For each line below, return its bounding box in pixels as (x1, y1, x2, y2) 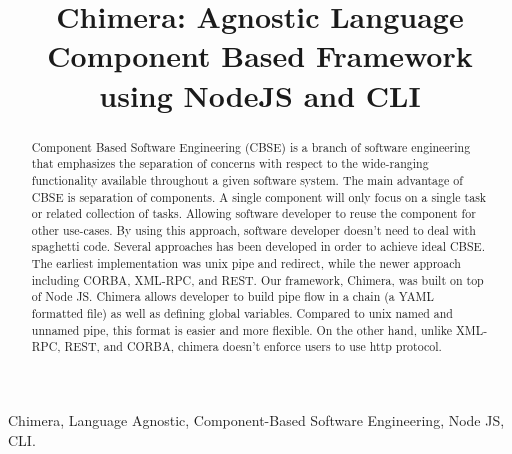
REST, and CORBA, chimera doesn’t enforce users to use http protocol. (64, 338, 442, 355)
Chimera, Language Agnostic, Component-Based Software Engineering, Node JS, (8, 410, 505, 431)
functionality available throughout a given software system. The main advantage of (31, 171, 463, 188)
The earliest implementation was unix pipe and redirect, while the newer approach (31, 255, 461, 272)
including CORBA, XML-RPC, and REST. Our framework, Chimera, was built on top (31, 271, 484, 288)
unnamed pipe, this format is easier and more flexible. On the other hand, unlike (31, 321, 452, 338)
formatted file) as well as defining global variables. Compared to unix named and (31, 305, 453, 322)
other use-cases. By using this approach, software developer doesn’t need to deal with (31, 221, 476, 238)
